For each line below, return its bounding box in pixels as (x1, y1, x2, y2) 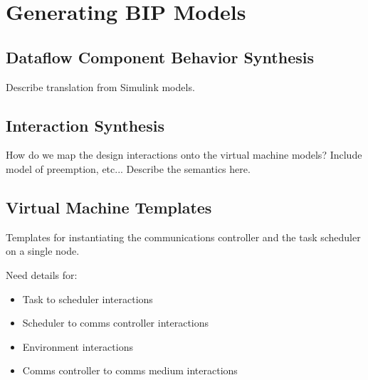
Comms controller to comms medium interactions (22, 363, 238, 378)
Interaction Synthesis (6, 114, 164, 136)
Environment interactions (22, 339, 133, 354)
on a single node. (6, 243, 80, 258)
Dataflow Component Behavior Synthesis (6, 46, 314, 68)
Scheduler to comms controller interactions (22, 315, 209, 330)
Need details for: (6, 267, 78, 282)
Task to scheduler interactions (22, 291, 153, 306)
